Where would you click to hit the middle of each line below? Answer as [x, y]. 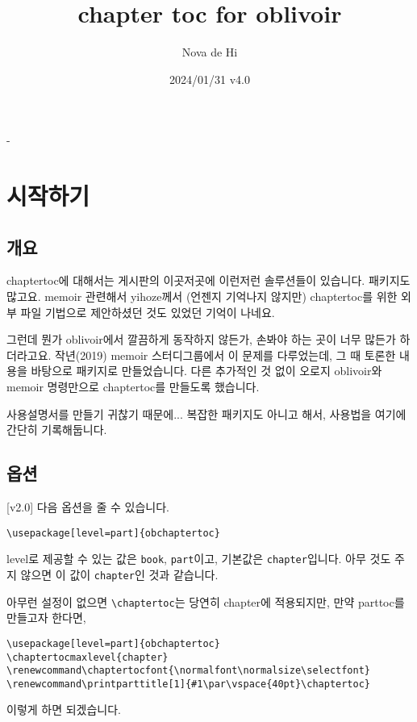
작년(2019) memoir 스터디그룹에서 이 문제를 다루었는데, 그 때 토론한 [225, 355]
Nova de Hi [210, 52]
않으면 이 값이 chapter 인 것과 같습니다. [119, 574]
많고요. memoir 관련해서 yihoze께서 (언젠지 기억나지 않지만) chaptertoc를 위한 [202, 296]
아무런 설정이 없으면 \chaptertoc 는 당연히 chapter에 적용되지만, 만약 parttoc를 [206, 601]
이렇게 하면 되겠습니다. [64, 709]
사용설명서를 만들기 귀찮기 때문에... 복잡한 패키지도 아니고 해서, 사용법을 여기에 [206, 413]
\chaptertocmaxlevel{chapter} [88, 657]
